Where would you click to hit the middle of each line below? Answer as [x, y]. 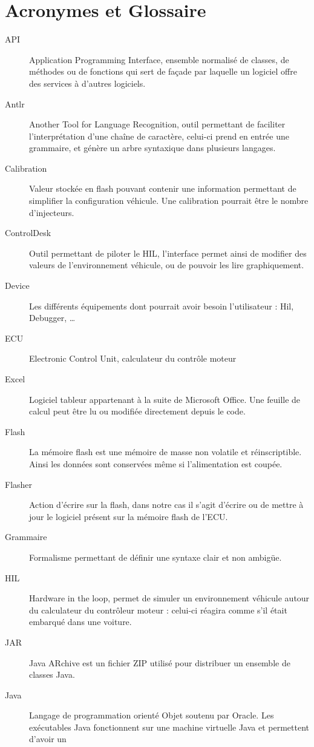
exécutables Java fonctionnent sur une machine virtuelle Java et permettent [169, 727]
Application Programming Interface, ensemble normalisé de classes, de [159, 59]
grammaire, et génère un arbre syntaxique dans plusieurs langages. [152, 148]
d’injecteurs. [52, 212]
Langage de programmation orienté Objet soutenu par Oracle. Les [152, 715]
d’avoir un [48, 739]
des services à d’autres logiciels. [87, 83]
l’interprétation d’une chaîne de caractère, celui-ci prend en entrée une [159, 136]
